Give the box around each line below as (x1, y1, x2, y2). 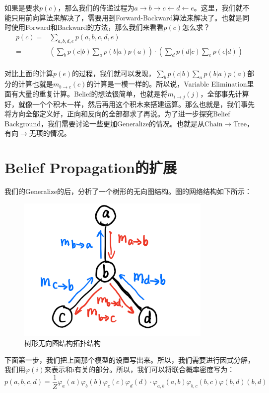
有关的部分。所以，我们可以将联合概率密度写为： (74, 364, 235, 375)
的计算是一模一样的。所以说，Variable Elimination (86, 79, 247, 89)
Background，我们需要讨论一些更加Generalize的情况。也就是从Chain (4, 118, 223, 128)
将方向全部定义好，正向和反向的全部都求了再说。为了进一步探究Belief (4, 108, 230, 119)
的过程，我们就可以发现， (72, 68, 156, 78)
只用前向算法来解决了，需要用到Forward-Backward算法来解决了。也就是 (11, 12, 243, 22)
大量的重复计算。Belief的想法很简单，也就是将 (18, 89, 168, 99)
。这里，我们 (194, 2, 236, 12)
